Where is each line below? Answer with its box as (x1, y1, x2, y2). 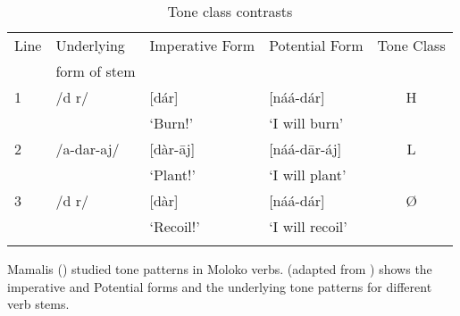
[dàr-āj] (149, 138, 196, 159)
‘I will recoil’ (269, 216, 347, 237)
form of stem (55, 61, 136, 81)
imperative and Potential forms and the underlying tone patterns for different (7, 277, 432, 295)
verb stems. (7, 295, 70, 313)
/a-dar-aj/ (55, 138, 120, 159)
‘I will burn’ (269, 112, 344, 133)
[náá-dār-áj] (269, 138, 342, 159)
